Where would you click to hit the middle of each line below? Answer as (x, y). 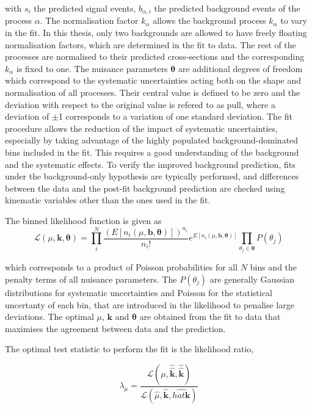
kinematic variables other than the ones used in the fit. (108, 200)
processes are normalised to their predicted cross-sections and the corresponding (155, 56)
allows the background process (209, 20)
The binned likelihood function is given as (83, 220)
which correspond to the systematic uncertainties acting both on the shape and (153, 80)
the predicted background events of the (227, 8)
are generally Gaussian (252, 279)
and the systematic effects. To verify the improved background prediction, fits (150, 164)
